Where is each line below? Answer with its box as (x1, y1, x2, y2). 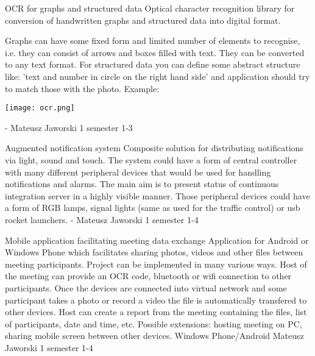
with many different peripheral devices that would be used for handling (5, 165, 271, 178)
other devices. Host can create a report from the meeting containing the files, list (5, 305, 307, 318)
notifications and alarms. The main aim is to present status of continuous (5, 177, 279, 190)
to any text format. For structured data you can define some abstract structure (5, 58, 300, 71)
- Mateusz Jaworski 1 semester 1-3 (5, 121, 133, 133)
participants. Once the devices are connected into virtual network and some (5, 281, 287, 294)
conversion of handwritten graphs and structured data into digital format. (5, 13, 281, 26)
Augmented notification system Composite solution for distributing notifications (5, 141, 303, 154)
